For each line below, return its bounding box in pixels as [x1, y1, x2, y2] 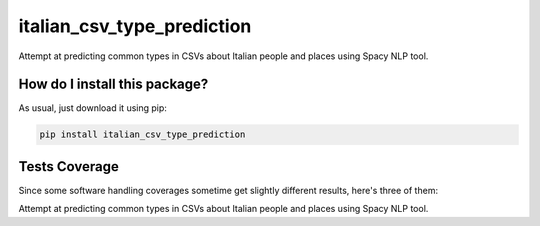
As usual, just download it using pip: [18, 102, 167, 114]
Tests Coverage [18, 158, 119, 175]
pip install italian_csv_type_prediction [39, 129, 246, 140]
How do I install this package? [18, 76, 209, 93]
